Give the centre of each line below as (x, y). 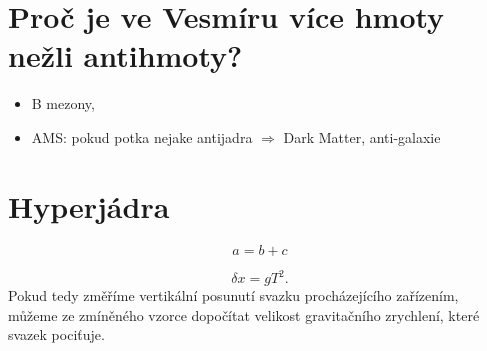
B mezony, (63, 103)
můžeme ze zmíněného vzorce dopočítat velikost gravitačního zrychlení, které (244, 314)
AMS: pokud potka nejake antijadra (142, 136)
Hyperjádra (89, 205)
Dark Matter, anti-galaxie (362, 136)
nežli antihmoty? (125, 55)
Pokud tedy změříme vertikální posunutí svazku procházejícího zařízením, (233, 295)
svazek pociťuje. (56, 334)
